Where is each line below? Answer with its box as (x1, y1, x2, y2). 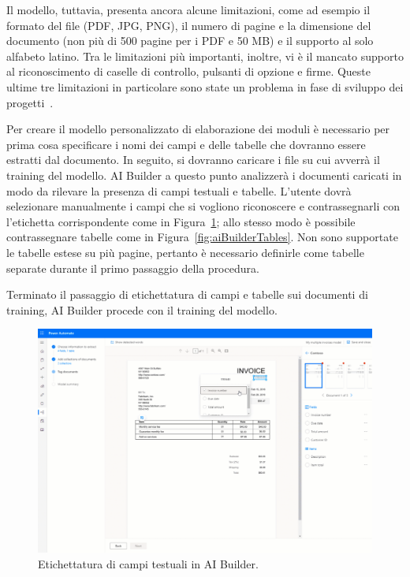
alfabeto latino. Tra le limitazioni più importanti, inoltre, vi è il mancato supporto (6, 47, 404, 64)
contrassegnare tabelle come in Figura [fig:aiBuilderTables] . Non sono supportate (6, 229, 398, 245)
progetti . (6, 94, 54, 110)
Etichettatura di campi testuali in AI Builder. (38, 555, 259, 571)
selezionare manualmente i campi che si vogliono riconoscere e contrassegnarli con (6, 198, 401, 214)
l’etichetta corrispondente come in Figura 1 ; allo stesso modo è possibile (6, 213, 356, 229)
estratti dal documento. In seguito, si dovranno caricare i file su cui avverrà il (6, 151, 380, 168)
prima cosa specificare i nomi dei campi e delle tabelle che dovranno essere (6, 136, 366, 152)
